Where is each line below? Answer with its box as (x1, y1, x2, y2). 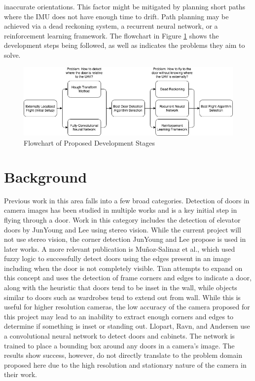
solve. (4, 49, 21, 60)
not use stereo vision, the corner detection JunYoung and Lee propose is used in (4, 234, 246, 244)
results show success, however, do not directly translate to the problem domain (4, 350, 242, 360)
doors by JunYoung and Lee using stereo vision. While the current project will (4, 224, 241, 234)
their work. (4, 369, 37, 380)
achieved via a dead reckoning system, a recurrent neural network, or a (4, 21, 218, 31)
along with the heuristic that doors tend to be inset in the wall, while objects (4, 282, 237, 293)
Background (4, 166, 87, 187)
